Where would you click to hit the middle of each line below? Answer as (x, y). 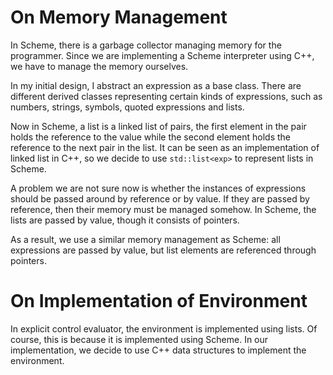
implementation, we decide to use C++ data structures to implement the (158, 350)
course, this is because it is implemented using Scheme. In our (139, 339)
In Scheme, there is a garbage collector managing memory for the (146, 45)
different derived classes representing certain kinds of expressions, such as (166, 96)
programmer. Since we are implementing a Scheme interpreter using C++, (162, 55)
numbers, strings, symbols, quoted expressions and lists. (127, 107)
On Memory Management (119, 17)
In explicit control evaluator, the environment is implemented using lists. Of (164, 328)
